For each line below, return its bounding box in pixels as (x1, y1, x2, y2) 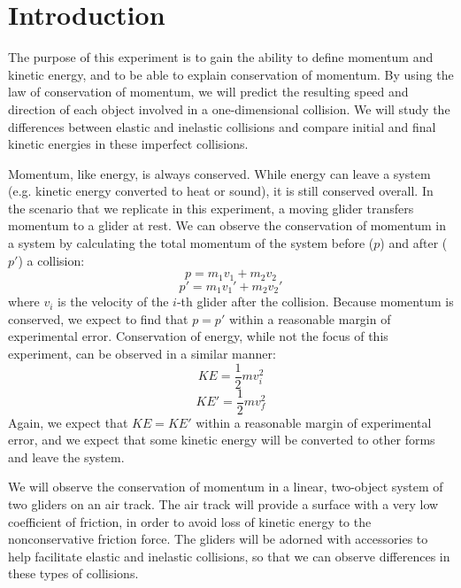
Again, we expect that (8, 413, 128, 431)
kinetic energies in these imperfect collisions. (8, 135, 249, 153)
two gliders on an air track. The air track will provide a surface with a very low (8, 495, 439, 514)
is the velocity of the (58, 292, 169, 311)
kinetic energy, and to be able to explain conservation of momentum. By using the (8, 65, 454, 83)
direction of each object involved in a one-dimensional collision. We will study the (8, 99, 450, 118)
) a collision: (18, 251, 85, 269)
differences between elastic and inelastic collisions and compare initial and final (8, 117, 436, 135)
